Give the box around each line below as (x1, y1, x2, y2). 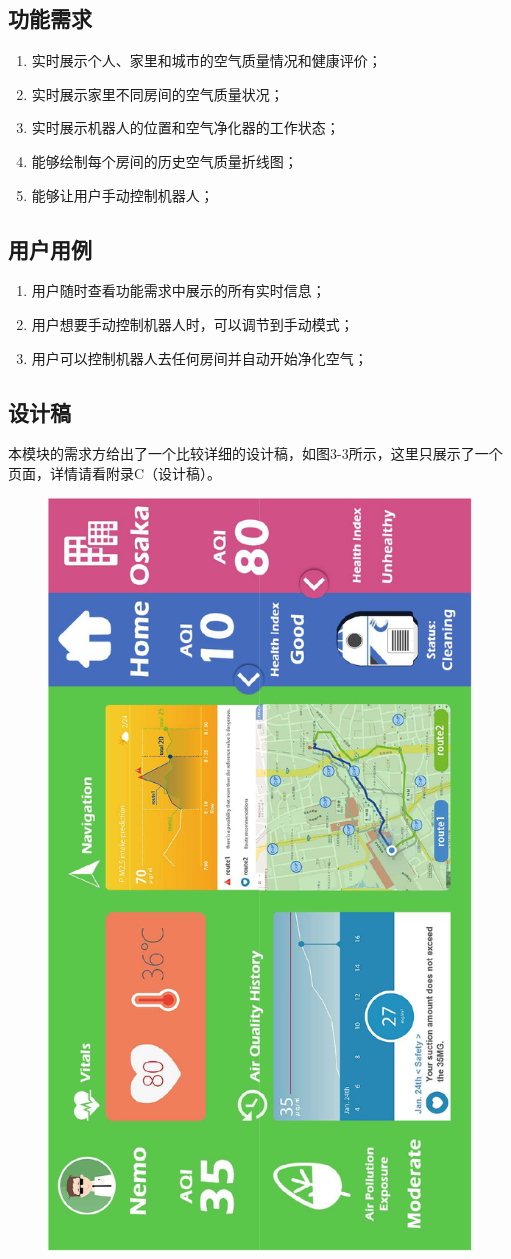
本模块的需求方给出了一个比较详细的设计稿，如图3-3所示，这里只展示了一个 (8, 443, 503, 464)
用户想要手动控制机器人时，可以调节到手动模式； (31, 313, 354, 334)
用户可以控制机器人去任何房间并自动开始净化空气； (31, 347, 368, 368)
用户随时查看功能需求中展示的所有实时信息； (31, 280, 326, 301)
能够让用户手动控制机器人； (31, 184, 214, 205)
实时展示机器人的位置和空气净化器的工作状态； (31, 117, 340, 138)
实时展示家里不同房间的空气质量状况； (31, 83, 284, 104)
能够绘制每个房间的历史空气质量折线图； (31, 150, 298, 171)
